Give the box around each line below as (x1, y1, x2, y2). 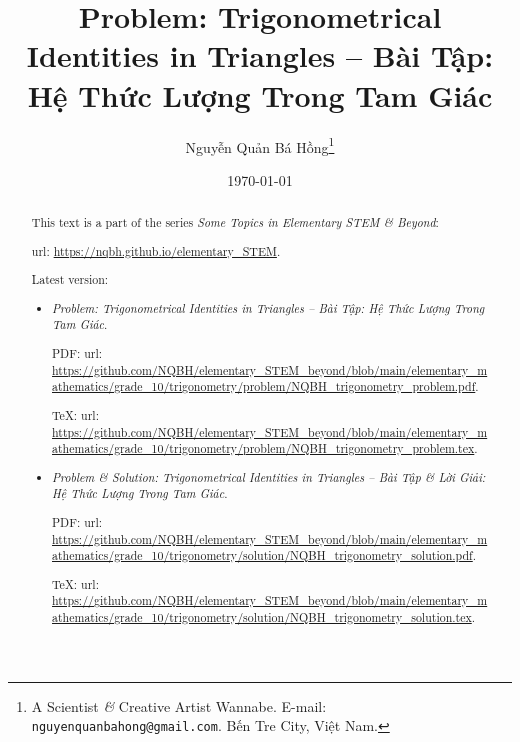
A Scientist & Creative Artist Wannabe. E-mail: (31, 695, 327, 716)
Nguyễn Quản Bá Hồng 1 (185, 133, 335, 157)
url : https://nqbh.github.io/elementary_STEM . (31, 242, 281, 259)
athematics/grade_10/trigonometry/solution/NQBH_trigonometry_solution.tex (52, 609, 472, 626)
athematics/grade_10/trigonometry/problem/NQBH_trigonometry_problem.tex (52, 440, 475, 457)
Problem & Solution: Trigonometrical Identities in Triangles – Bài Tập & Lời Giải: (52, 468, 486, 485)
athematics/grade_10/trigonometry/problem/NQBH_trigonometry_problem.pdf (52, 378, 476, 395)
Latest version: (31, 271, 109, 288)
